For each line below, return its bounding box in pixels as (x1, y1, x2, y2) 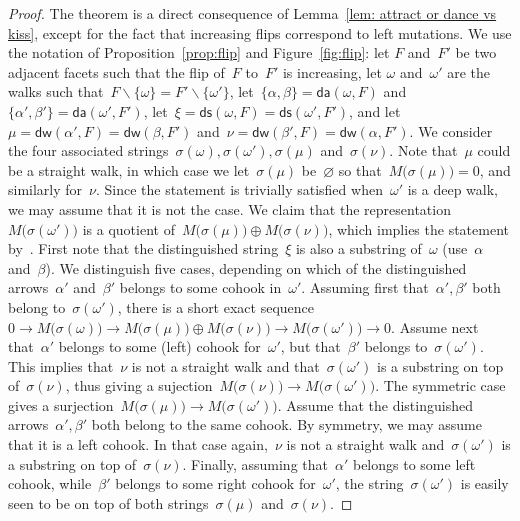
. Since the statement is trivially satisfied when (95, 179, 383, 200)
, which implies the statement (328, 218, 509, 239)
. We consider (409, 120, 493, 141)
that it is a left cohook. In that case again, (8, 434, 268, 455)
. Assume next (391, 316, 479, 337)
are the (447, 61, 491, 82)
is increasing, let (282, 61, 382, 82)
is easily (460, 473, 509, 494)
